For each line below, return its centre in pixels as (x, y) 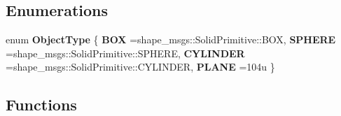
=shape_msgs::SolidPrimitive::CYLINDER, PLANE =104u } (140, 67)
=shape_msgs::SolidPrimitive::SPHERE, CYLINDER (125, 53)
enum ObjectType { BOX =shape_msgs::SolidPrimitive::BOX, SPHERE (171, 39)
